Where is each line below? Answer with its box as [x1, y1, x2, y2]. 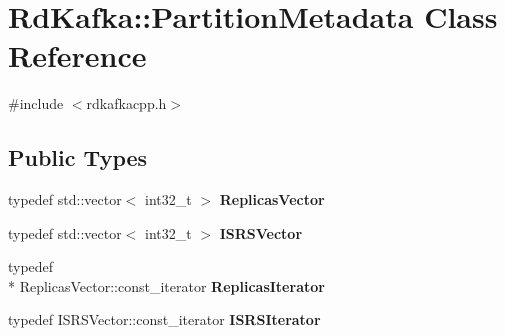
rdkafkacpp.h [86, 93, 167, 114]
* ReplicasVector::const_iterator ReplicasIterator [8, 275, 325, 296]
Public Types [8, 142, 148, 173]
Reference [8, 35, 147, 76]
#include [8, 93, 64, 114]
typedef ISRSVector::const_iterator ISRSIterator [8, 309, 321, 330]
